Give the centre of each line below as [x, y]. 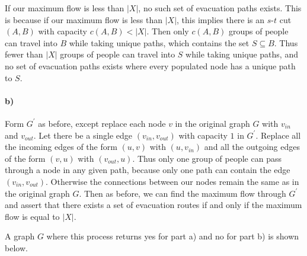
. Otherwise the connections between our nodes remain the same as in [172, 181]
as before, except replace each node [102, 123]
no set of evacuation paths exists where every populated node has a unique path [150, 65]
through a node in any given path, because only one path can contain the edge [148, 170]
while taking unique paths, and [242, 54]
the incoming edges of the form [61, 147]
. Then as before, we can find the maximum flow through [183, 193]
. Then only [168, 31]
